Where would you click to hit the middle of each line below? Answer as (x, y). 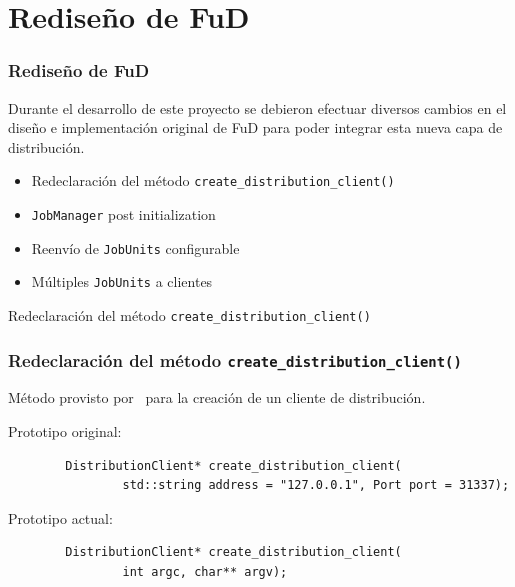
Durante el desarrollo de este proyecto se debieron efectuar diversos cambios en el (257, 107)
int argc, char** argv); (205, 572)
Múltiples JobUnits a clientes (122, 281)
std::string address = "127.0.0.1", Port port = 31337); (316, 485)
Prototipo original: (65, 431)
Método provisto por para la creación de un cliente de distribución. (217, 397)
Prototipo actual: (60, 517)
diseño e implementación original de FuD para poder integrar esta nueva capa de (255, 127)
